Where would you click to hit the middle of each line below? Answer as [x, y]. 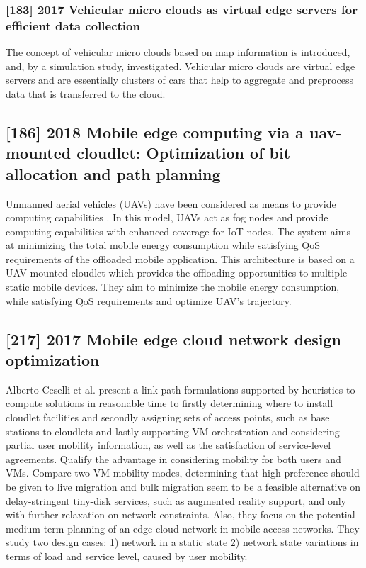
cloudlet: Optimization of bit [184, 153]
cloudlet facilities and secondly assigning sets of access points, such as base [168, 417]
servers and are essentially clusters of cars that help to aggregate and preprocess [179, 80]
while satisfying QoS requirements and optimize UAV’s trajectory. [149, 300]
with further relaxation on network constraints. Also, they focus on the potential [181, 514]
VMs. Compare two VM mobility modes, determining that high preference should [183, 473]
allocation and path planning [113, 173]
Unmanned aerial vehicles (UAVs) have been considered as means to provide [171, 203]
